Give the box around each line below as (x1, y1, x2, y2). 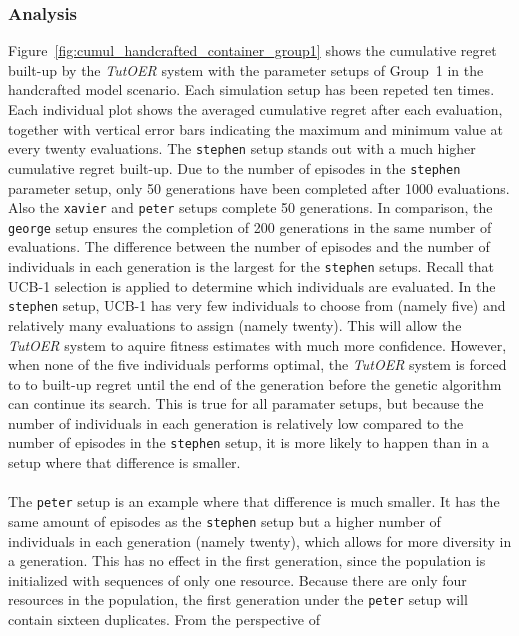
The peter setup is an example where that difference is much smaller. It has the (8, 491, 500, 512)
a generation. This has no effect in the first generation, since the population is (8, 550, 486, 571)
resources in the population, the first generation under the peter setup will (8, 589, 468, 610)
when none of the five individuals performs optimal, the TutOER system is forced (8, 354, 507, 375)
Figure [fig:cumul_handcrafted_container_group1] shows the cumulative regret (8, 40, 497, 61)
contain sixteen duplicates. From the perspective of (8, 609, 321, 630)
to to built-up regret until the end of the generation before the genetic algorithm (8, 373, 502, 394)
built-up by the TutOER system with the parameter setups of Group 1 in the (8, 59, 484, 80)
